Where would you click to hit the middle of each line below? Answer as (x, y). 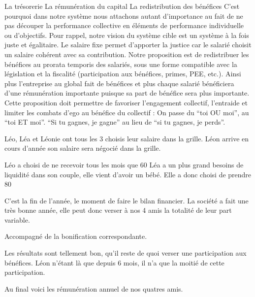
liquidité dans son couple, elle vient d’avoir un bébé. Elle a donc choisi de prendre (128, 174)
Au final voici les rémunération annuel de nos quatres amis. (94, 288)
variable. (17, 219)
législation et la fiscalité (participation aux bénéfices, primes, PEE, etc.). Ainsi (123, 74)
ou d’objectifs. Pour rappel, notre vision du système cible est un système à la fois (127, 35)
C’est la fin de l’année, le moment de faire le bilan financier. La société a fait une (127, 200)
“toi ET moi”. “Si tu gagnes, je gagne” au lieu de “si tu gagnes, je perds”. (115, 122)
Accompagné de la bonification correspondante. (76, 236)
